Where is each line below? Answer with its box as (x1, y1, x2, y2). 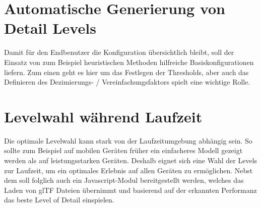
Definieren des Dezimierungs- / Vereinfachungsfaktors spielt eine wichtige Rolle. (4, 77, 250, 87)
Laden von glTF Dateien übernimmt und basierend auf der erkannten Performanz (4, 184, 257, 195)
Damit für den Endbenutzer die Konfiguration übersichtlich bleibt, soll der (4, 47, 234, 57)
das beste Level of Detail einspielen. (4, 194, 114, 205)
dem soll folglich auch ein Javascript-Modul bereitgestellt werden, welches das (4, 175, 244, 185)
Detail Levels (4, 18, 96, 38)
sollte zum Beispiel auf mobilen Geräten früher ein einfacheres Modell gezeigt (4, 145, 243, 156)
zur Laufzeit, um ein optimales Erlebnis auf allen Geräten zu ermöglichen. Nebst (4, 165, 253, 175)
